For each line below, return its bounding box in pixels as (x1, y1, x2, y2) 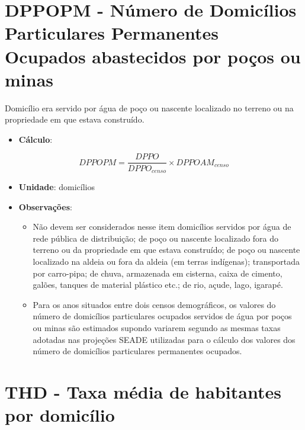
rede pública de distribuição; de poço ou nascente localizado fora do (33, 232, 279, 244)
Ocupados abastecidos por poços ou (5, 44, 301, 68)
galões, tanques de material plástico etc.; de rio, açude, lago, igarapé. (33, 278, 283, 291)
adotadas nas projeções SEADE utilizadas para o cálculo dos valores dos (33, 333, 296, 345)
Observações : (18, 200, 72, 213)
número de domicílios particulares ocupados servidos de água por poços (33, 310, 292, 322)
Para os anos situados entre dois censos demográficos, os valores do (33, 298, 276, 310)
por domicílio (5, 403, 115, 427)
